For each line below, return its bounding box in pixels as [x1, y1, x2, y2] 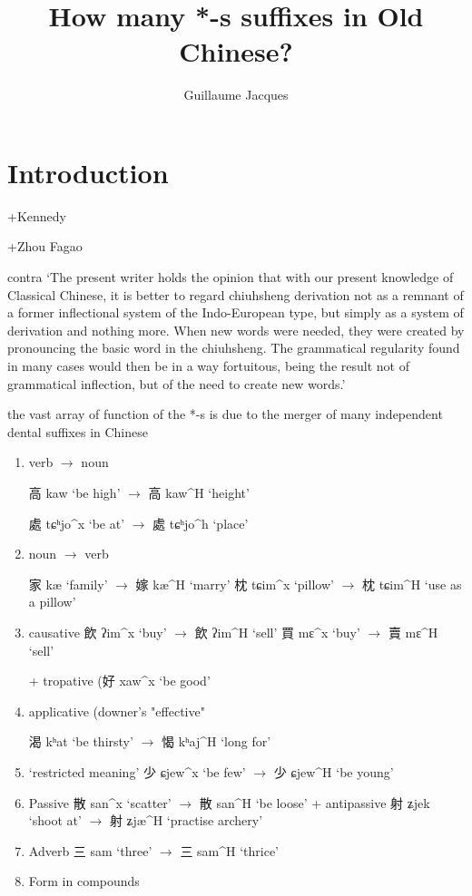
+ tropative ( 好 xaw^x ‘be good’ [28, 671, 211, 690]
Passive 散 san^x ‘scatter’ [28, 793, 172, 812]
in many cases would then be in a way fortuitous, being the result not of [7, 356, 409, 375]
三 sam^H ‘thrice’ [180, 841, 280, 860]
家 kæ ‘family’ [28, 574, 108, 593]
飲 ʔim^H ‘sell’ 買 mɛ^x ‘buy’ [194, 622, 360, 641]
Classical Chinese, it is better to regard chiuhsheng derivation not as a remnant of [7, 285, 464, 304]
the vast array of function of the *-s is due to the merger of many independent [7, 404, 443, 424]
